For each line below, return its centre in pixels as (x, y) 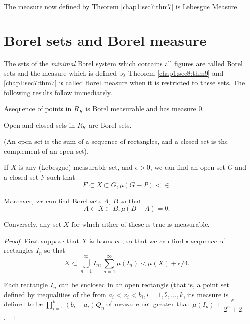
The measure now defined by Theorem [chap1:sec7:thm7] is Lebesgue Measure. (122, 6)
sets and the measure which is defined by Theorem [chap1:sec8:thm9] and (114, 73)
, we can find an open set (188, 167)
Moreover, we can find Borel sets (53, 200)
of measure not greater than (148, 304)
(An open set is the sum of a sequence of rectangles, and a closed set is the (116, 141)
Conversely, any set (33, 224)
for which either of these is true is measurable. (141, 224)
